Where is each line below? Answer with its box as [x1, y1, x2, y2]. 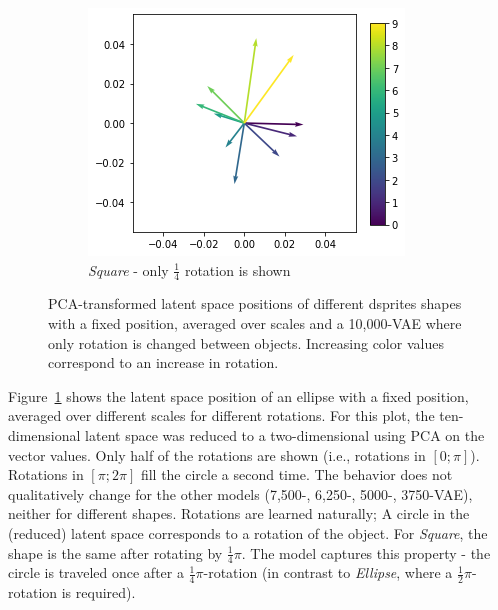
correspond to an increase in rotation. [48, 352, 279, 373]
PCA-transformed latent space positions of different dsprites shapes [48, 293, 462, 314]
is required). [61, 582, 136, 603]
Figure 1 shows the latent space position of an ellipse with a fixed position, [8, 385, 469, 406]
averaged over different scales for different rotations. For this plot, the [8, 405, 435, 426]
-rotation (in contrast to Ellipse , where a [203, 562, 453, 583]
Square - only [88, 259, 169, 280]
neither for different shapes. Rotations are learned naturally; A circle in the [8, 503, 470, 524]
